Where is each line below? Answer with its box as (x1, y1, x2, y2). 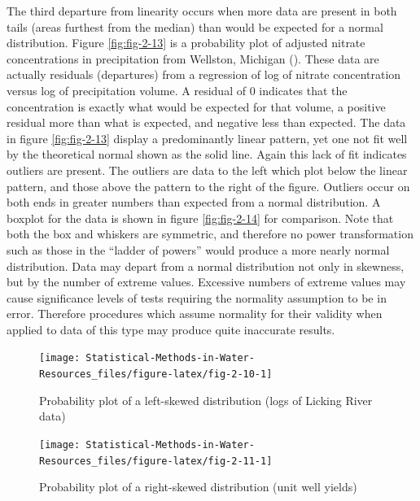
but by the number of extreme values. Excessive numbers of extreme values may (7, 273, 406, 290)
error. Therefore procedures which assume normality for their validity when (7, 305, 383, 322)
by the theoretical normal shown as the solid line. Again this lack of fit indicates (7, 146, 407, 163)
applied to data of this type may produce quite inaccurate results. (7, 320, 335, 338)
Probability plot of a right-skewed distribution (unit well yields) (39, 478, 357, 495)
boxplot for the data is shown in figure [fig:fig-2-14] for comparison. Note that (7, 209, 394, 226)
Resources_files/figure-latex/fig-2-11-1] (39, 455, 273, 467)
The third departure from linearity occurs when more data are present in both (7, 2, 397, 19)
